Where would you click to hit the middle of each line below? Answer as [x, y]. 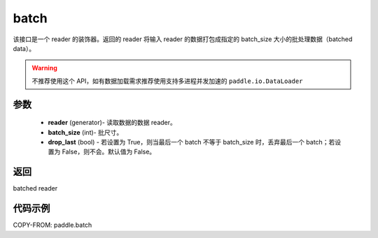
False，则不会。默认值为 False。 [109, 152]
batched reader [35, 188]
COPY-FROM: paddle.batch [52, 225]
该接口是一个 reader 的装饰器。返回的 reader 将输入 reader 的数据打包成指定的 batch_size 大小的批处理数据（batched [183, 39]
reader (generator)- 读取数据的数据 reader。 [112, 123]
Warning [44, 68]
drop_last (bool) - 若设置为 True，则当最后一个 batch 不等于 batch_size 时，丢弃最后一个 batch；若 [191, 142]
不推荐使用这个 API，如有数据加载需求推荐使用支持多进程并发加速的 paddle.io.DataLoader [167, 81]
